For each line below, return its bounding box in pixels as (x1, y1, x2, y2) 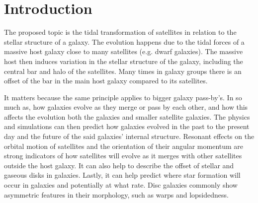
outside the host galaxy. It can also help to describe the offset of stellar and (4, 160, 234, 170)
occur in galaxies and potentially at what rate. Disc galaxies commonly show (4, 180, 238, 190)
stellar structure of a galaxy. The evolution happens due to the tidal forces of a (4, 36, 245, 47)
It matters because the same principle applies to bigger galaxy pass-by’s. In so (4, 92, 242, 102)
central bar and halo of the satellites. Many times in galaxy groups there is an (4, 66, 242, 76)
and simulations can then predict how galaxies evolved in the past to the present (4, 121, 250, 132)
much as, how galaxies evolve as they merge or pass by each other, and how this (4, 102, 248, 112)
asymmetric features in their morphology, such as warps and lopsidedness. (4, 189, 229, 200)
